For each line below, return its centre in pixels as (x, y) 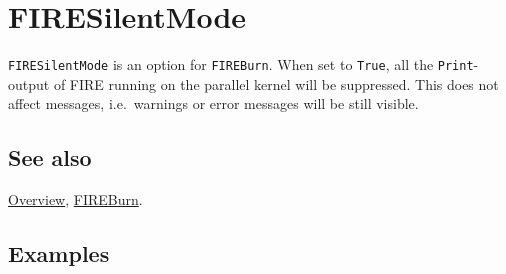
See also (50, 157)
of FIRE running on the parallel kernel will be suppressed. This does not (276, 83)
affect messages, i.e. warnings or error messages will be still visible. (213, 103)
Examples (59, 253)
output (29, 83)
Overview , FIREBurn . (75, 199)
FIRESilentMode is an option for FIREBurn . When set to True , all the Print (241, 64)
